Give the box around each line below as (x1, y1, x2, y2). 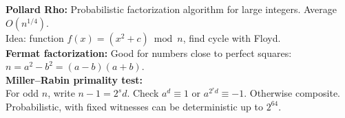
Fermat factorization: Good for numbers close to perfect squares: (6, 45, 292, 60)
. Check (127, 86, 159, 100)
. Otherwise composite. (244, 86, 340, 100)
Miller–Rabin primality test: (6, 72, 143, 86)
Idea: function (6, 30, 64, 45)
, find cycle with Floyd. (182, 30, 281, 45)
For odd (6, 86, 39, 100)
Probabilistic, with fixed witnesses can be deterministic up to (6, 99, 263, 113)
